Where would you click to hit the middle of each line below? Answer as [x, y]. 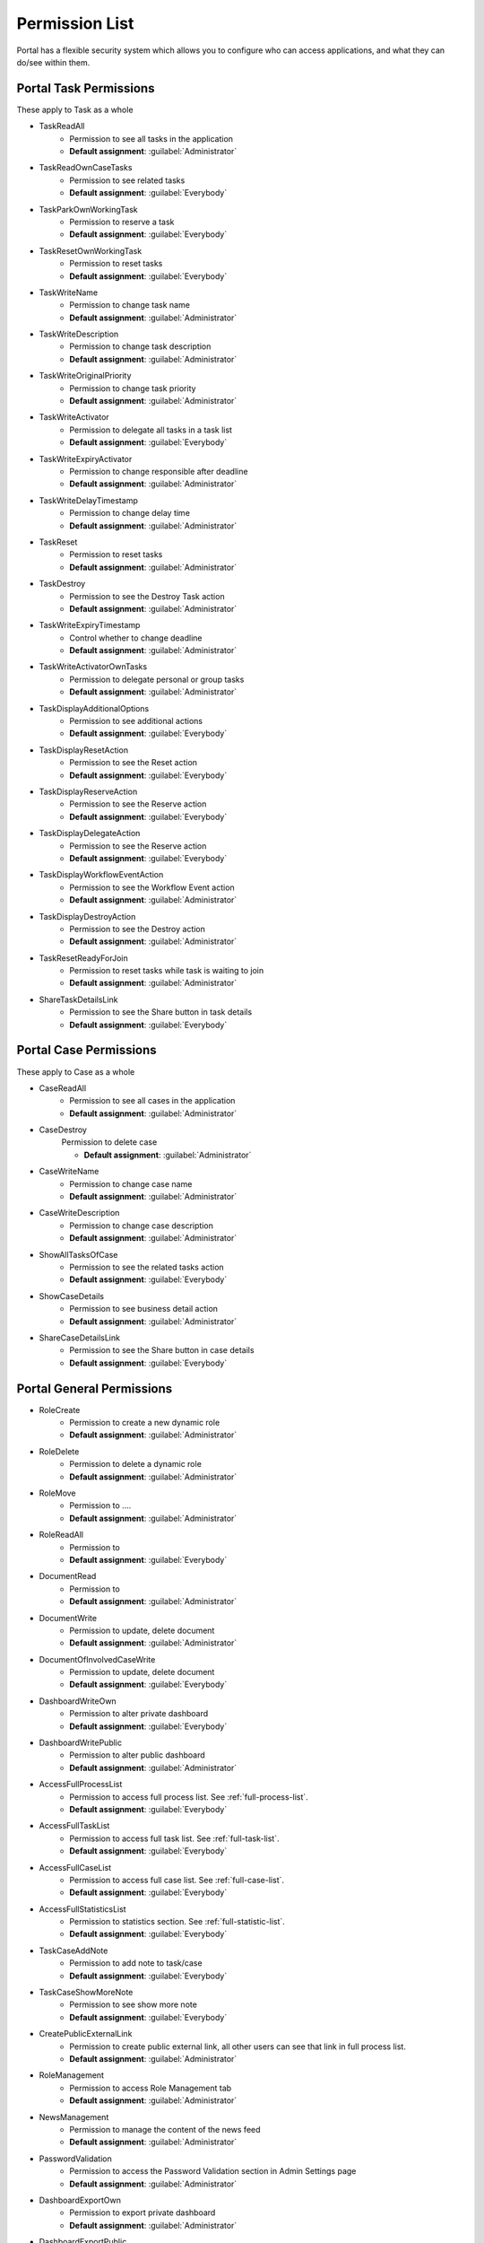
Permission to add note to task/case [136, 1963]
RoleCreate [60, 1410]
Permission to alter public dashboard [137, 1755]
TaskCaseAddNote [73, 1951]
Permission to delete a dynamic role [135, 1464]
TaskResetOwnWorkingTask [91, 250]
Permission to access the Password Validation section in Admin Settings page [213, 2171]
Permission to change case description [142, 1226]
